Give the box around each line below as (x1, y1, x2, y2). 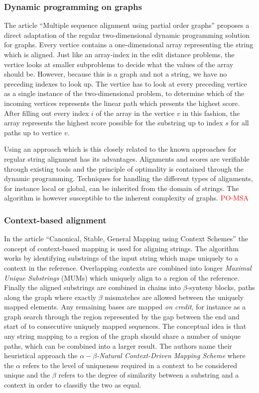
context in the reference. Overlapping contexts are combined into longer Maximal (4, 262, 252, 273)
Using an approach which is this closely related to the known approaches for (4, 144, 237, 154)
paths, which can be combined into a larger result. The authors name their (4, 340, 232, 351)
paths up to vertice (4, 127, 62, 137)
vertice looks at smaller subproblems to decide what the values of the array (4, 59, 234, 69)
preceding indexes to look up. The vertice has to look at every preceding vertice (4, 78, 247, 89)
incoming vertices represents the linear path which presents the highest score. (4, 98, 240, 108)
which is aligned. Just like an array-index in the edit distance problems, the (4, 49, 235, 59)
